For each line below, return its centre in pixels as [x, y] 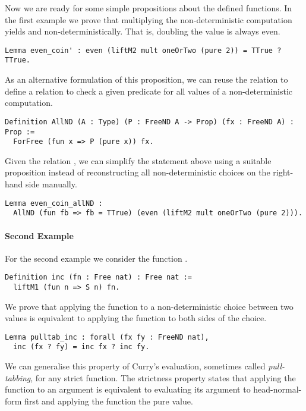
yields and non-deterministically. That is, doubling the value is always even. [143, 31]
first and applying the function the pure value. [109, 401]
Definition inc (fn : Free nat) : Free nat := [98, 277]
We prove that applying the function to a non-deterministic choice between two [149, 306]
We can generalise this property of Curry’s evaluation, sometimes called [135, 366]
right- [283, 172]
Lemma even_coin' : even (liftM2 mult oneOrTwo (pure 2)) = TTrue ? [143, 50]
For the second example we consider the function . [96, 258]
